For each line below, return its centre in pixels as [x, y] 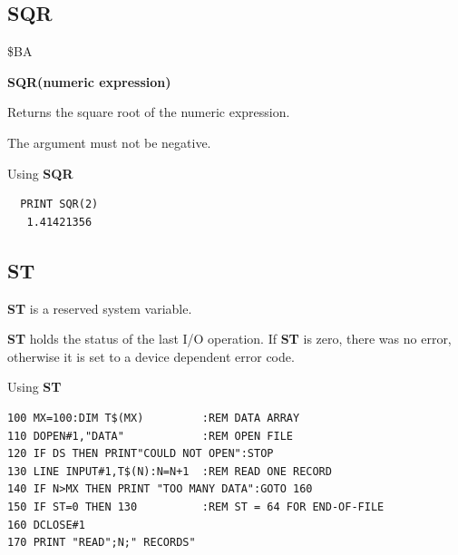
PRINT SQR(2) [59, 204]
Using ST [34, 387]
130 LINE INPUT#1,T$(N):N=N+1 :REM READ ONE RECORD [170, 471]
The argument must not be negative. [109, 142]
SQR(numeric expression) [89, 81]
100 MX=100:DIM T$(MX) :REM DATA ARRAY [154, 418]
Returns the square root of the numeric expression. [149, 112]
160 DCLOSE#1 [46, 525]
